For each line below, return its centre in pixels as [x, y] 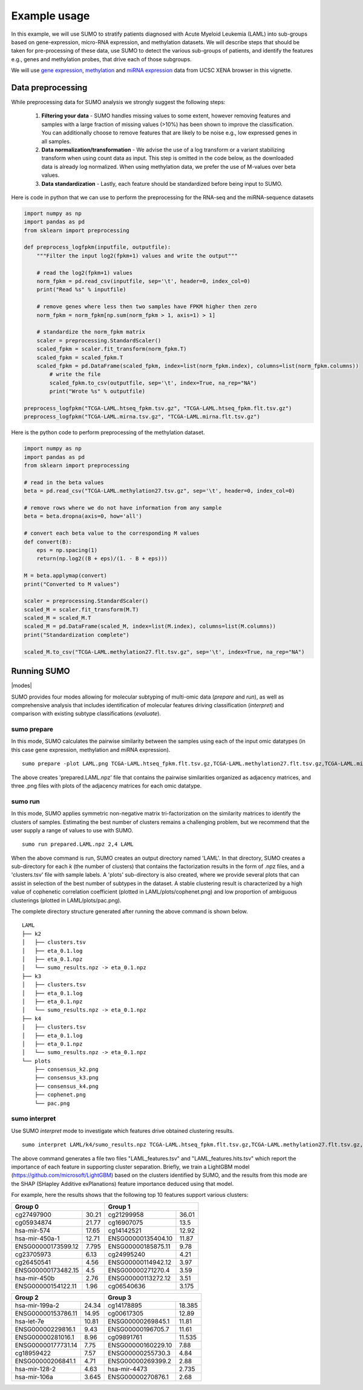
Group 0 [27, 1207]
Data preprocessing [49, 87]
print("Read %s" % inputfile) [81, 290]
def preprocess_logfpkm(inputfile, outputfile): [97, 247]
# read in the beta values [64, 482]
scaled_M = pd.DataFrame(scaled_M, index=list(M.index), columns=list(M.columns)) [150, 626]
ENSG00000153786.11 [46, 1313]
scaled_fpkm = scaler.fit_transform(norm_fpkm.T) [112, 349]
